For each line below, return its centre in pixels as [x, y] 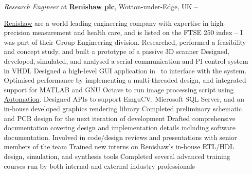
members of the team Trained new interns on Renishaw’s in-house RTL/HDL [119, 147]
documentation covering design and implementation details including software [120, 128]
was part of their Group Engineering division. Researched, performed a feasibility [125, 42]
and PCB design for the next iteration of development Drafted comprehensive [120, 118]
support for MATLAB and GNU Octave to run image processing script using [119, 89]
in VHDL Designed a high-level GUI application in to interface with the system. [125, 70]
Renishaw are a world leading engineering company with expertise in [106, 23]
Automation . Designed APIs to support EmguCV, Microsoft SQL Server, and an [124, 99]
